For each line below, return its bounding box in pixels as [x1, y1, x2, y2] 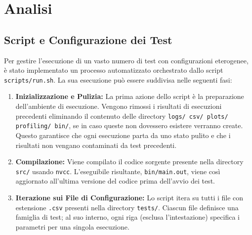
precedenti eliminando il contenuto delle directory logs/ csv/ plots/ [15, 110, 228, 121]
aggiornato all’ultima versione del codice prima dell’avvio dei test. [15, 176, 215, 186]
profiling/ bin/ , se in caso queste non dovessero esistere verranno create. [15, 120, 243, 131]
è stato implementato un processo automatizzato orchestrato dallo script [4, 65, 223, 75]
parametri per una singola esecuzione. [15, 221, 129, 232]
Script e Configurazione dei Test [4, 32, 172, 47]
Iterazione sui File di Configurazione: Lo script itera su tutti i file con [15, 192, 244, 202]
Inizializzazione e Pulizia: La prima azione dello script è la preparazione [15, 91, 244, 101]
